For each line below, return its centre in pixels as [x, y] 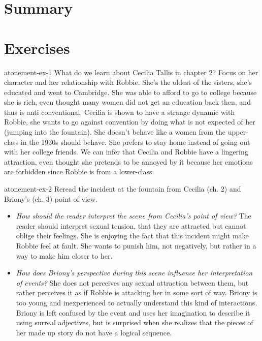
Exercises [37, 48]
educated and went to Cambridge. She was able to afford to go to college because [130, 92]
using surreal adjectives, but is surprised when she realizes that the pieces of [135, 322]
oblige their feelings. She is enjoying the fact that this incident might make [132, 236]
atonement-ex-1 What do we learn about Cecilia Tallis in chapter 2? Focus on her [131, 72]
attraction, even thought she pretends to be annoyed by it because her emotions [128, 161]
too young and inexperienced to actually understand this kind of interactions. [137, 302]
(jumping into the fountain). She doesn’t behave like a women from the [115, 132]
